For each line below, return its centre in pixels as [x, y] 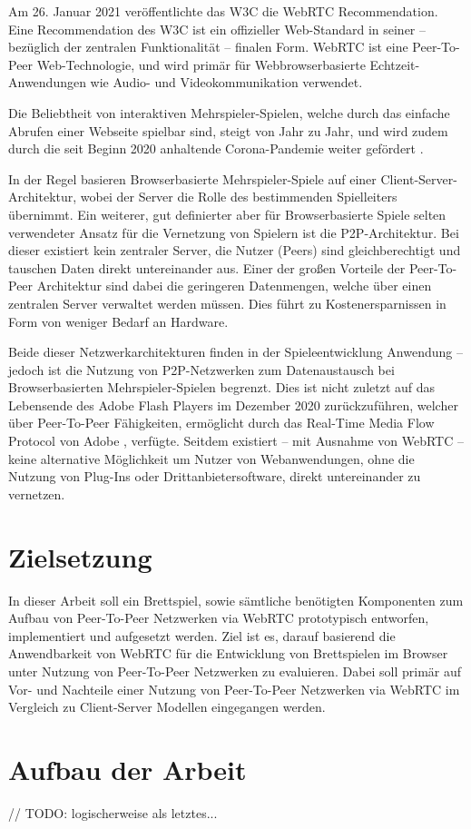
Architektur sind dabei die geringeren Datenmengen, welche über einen [234, 286]
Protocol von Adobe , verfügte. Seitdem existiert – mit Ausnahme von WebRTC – [236, 441]
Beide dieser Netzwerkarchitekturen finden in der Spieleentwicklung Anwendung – [235, 352]
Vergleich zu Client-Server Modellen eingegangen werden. [167, 707]
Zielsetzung [80, 556]
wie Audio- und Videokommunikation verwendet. [226, 82]
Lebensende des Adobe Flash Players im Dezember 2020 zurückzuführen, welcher [233, 405]
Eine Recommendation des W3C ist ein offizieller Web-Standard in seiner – [217, 29]
